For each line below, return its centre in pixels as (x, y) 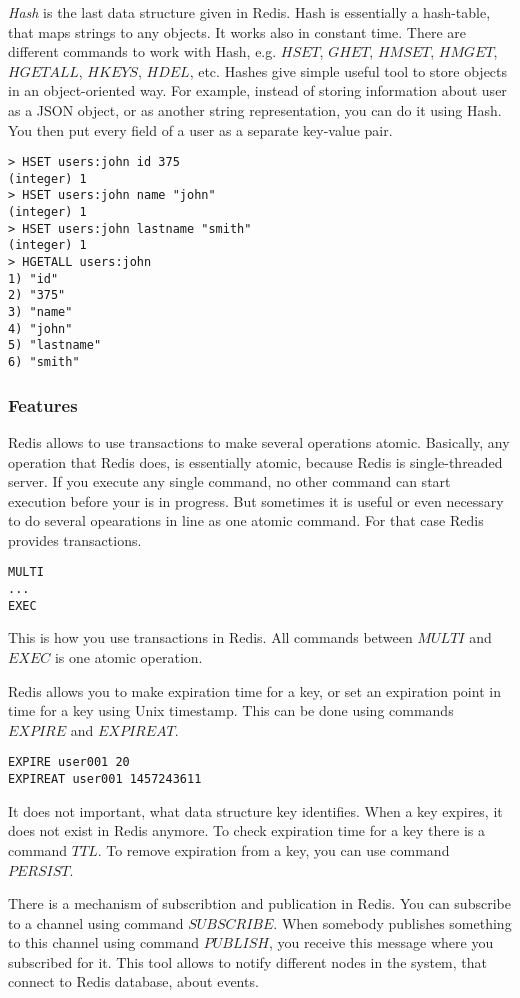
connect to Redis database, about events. (133, 981)
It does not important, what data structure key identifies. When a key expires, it (255, 810)
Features (43, 404)
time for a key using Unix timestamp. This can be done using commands (231, 710)
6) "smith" (44, 362)
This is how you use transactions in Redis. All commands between (210, 637)
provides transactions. (75, 539)
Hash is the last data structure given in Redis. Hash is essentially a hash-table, (249, 12)
